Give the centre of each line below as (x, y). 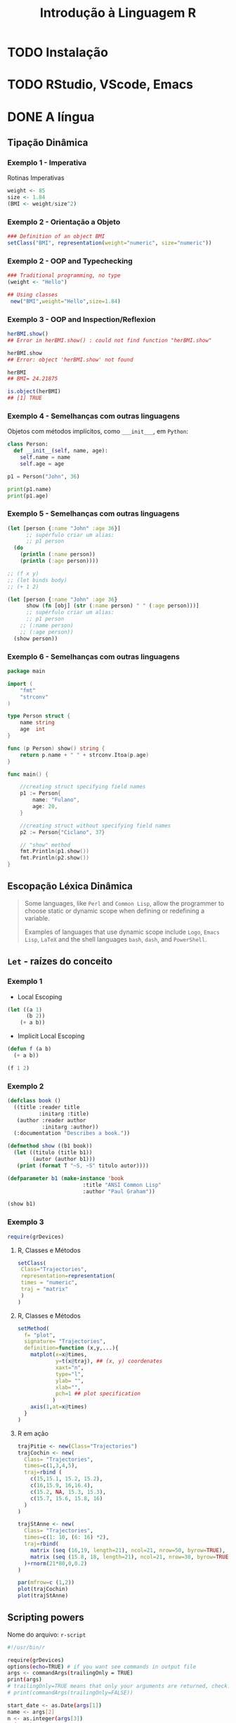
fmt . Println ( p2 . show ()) (55, 858)
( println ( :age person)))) (59, 561)
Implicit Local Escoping (51, 1036)
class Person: (28, 444)
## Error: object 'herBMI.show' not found (70, 360)
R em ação (33, 1433)
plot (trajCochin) (43, 1589)
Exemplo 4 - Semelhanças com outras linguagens (94, 416)
